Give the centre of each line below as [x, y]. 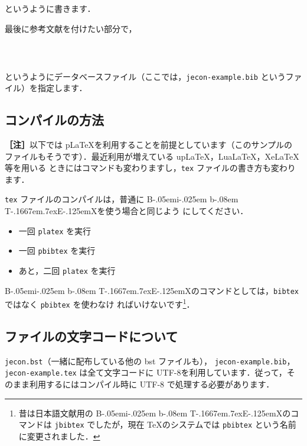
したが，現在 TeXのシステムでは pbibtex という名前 [196, 424]
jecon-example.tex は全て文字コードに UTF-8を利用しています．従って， [146, 372]
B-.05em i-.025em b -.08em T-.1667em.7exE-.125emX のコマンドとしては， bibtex [152, 290]
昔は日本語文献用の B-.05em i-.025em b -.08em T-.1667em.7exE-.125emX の [155, 413]
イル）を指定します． [46, 88]
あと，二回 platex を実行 [67, 270]
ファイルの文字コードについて [92, 336]
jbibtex [69, 426]
